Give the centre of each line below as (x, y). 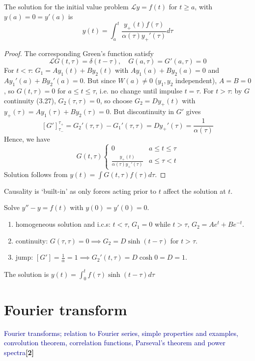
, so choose (116, 100)
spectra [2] (19, 352)
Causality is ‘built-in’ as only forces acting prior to (80, 191)
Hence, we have (27, 139)
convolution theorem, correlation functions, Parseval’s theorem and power (115, 343)
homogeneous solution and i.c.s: (63, 224)
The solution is (27, 274)
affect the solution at (195, 191)
